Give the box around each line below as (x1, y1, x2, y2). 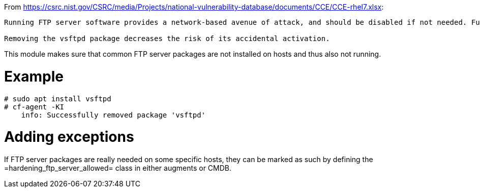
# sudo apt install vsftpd (4, 94, 111, 103)
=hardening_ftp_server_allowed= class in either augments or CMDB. (4, 164, 232, 172)
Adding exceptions (4, 128, 134, 146)
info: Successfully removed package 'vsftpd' (21, 110, 206, 119)
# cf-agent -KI (4, 102, 65, 111)
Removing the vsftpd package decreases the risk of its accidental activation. (4, 34, 330, 43)
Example (4, 67, 64, 85)
